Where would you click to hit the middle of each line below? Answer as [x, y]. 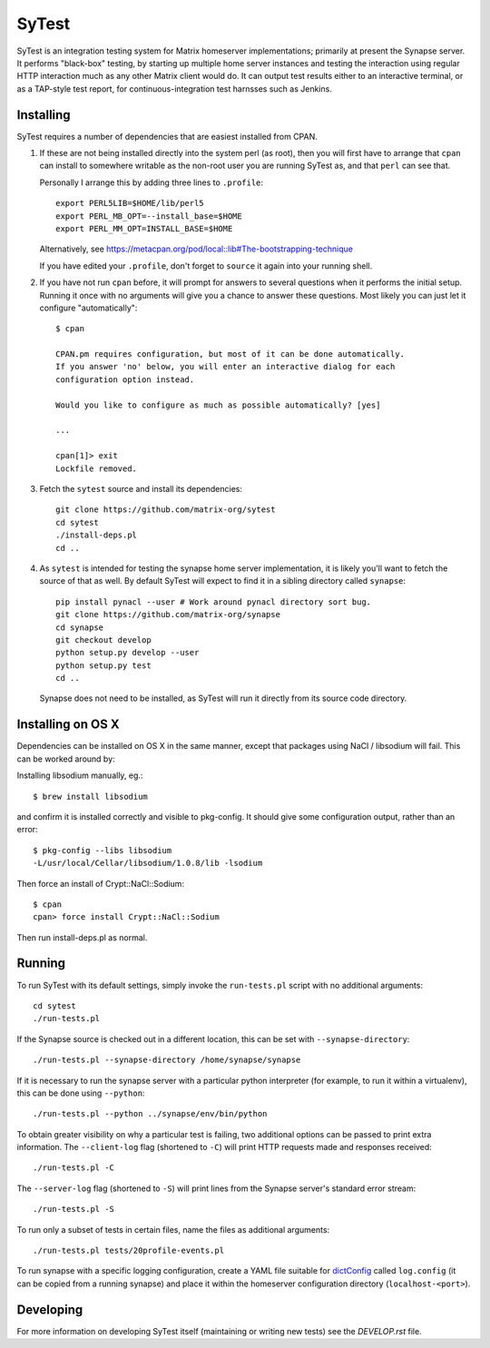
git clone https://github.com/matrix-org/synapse [168, 615]
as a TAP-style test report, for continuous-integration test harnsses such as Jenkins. [175, 89]
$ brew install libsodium [91, 796]
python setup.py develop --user [127, 653]
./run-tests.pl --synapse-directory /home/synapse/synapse [167, 1060]
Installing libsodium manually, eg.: [80, 775]
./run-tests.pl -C [74, 1168]
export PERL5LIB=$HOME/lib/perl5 [130, 203]
